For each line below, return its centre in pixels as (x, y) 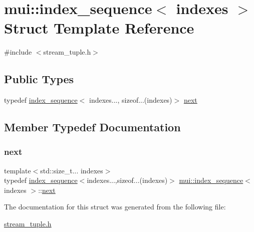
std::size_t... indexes (72, 170)
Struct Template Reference (99, 28)
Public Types (39, 79)
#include (18, 52)
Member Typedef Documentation (92, 127)
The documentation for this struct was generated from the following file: (115, 207)
